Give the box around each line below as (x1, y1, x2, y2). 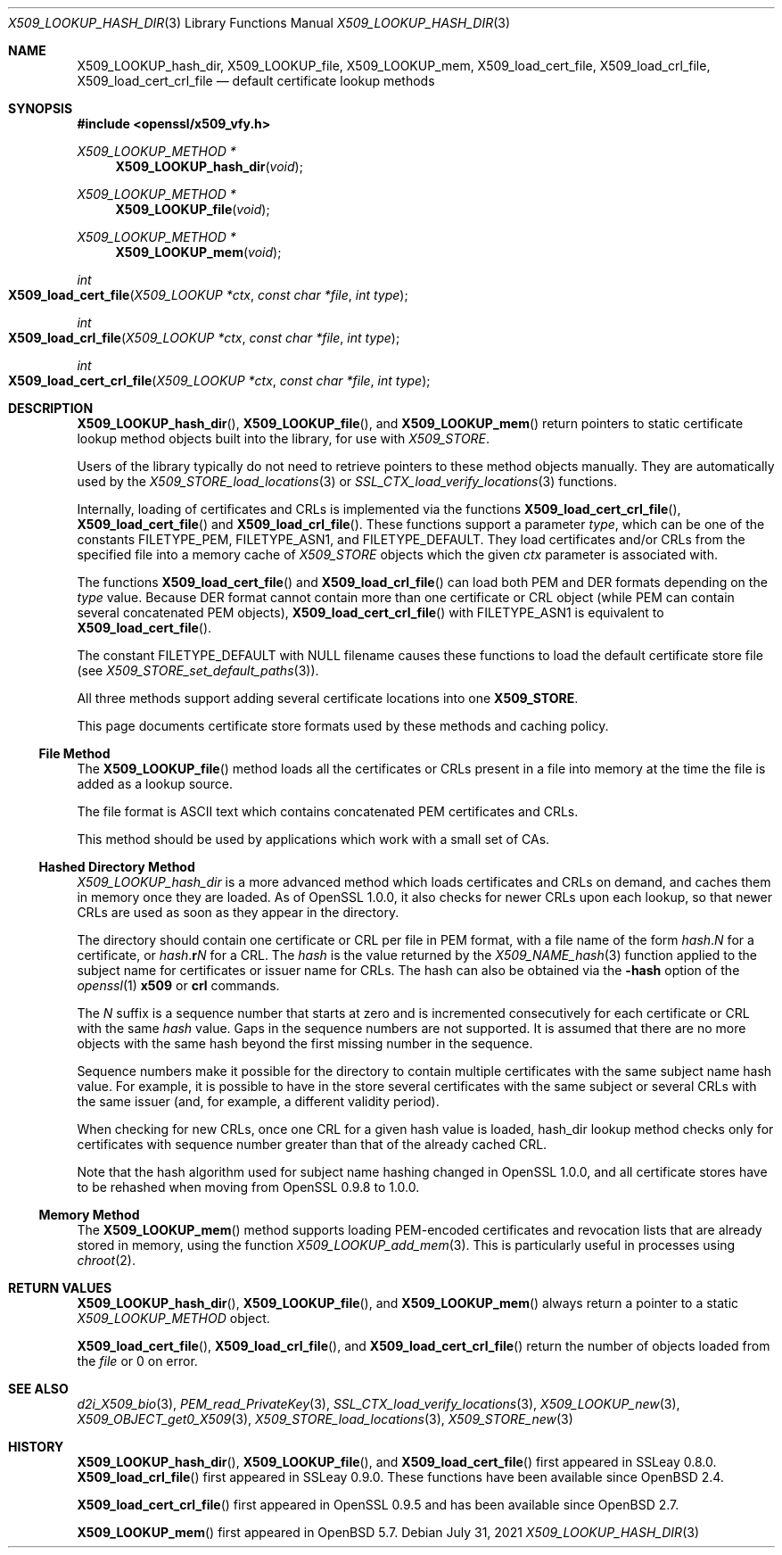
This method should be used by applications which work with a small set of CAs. (77, 831, 550, 847)
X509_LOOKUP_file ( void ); (115, 202, 270, 217)
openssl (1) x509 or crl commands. (77, 978, 280, 993)
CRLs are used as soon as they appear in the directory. (77, 905, 399, 920)
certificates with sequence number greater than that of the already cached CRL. (77, 1137, 547, 1152)
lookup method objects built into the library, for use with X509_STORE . (77, 431, 490, 446)
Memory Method (38, 1207, 140, 1222)
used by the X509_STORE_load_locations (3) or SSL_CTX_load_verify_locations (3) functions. (77, 474, 618, 489)
